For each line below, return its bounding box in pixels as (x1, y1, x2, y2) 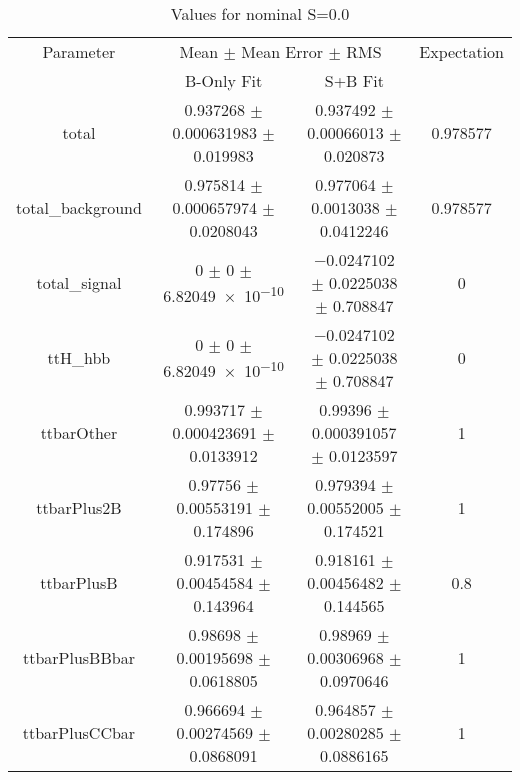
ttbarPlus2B (36, 496, 122, 519)
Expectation (419, 40, 504, 63)
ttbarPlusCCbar (22, 721, 136, 744)
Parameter (42, 40, 116, 63)
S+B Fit (324, 69, 384, 92)
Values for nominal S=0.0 (170, 2, 350, 25)
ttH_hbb (47, 346, 111, 369)
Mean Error (241, 40, 324, 63)
